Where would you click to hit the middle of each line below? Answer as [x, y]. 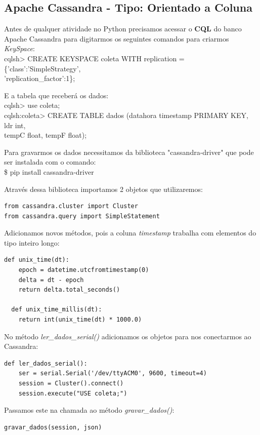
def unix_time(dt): [37, 260]
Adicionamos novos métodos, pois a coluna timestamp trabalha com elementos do [130, 233]
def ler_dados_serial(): [46, 363]
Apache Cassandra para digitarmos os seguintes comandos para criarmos [117, 38]
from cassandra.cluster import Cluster [71, 206]
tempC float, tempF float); [46, 135]
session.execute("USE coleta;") [73, 393]
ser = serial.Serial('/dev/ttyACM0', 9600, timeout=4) [113, 373]
